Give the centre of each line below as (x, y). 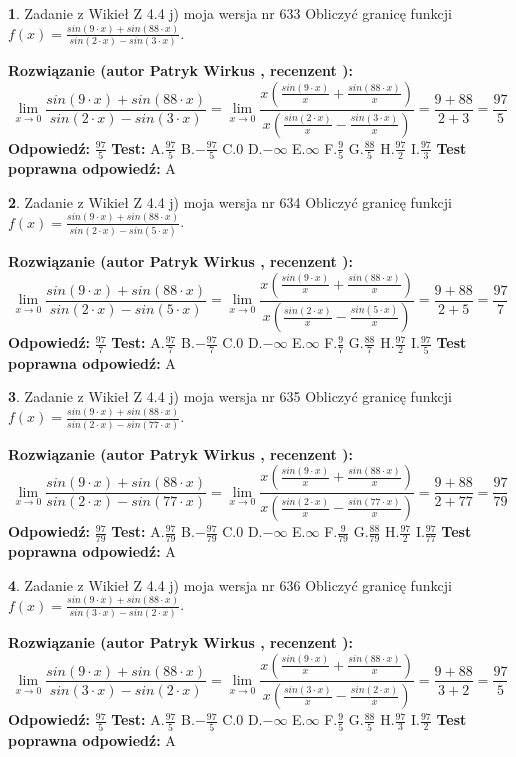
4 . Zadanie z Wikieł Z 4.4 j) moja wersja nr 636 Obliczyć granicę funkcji (230, 584)
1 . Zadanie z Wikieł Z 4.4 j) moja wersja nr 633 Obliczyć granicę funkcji (230, 13)
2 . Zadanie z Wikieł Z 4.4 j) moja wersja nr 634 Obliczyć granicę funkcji (230, 201)
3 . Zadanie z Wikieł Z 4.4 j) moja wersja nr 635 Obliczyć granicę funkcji (230, 396)
